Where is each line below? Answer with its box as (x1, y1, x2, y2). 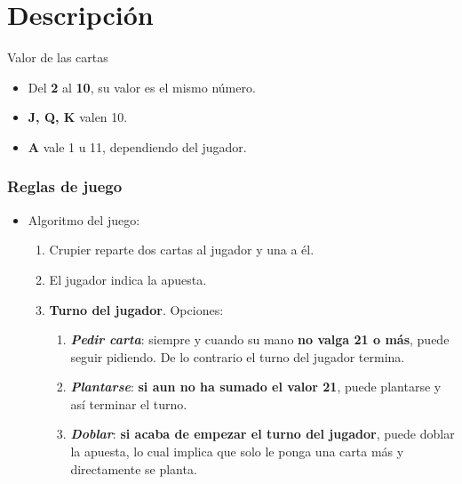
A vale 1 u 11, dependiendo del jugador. (28, 137, 247, 156)
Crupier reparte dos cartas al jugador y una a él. (49, 240, 315, 259)
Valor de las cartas (7, 48, 108, 67)
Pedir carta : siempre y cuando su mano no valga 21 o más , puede (70, 330, 450, 349)
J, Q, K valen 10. (28, 108, 128, 126)
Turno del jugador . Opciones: (49, 300, 224, 319)
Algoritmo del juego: (28, 210, 140, 229)
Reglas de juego (7, 175, 123, 198)
